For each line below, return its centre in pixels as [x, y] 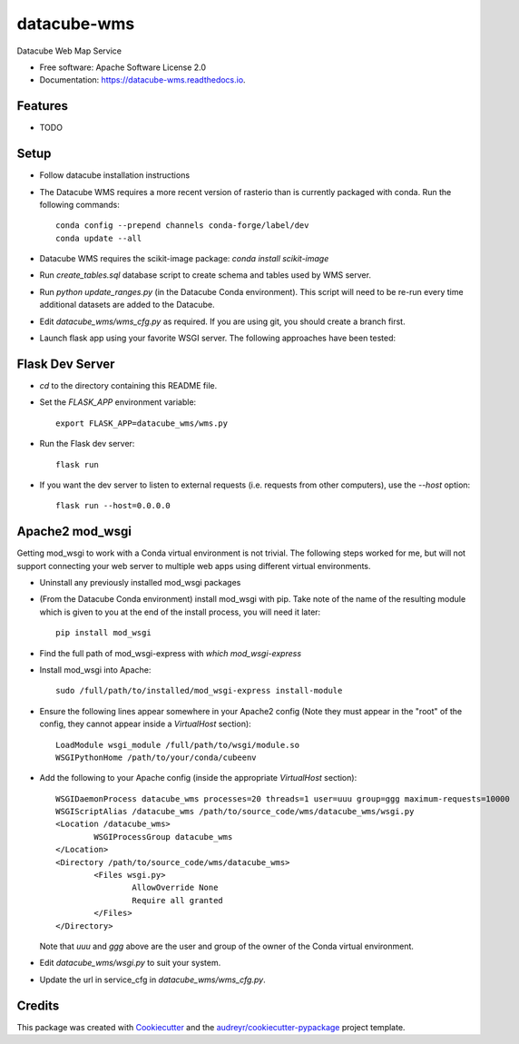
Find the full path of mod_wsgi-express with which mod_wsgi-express [171, 653]
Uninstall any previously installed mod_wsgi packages [140, 582]
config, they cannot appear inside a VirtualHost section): [145, 724]
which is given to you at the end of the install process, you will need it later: [180, 612]
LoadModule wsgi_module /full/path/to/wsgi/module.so [177, 745]
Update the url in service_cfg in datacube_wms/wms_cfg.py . [153, 980]
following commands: [79, 204]
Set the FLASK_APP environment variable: [118, 402]
